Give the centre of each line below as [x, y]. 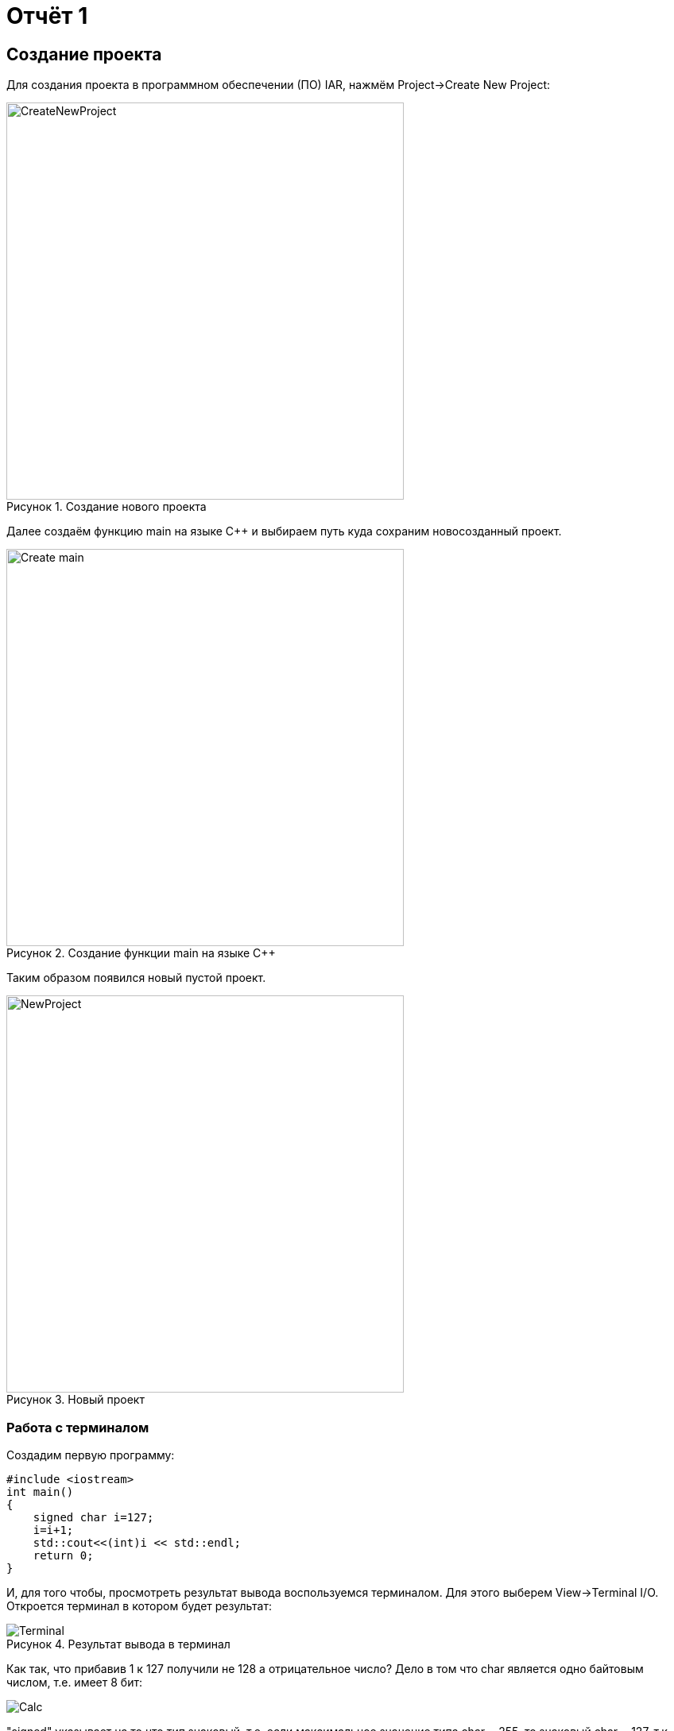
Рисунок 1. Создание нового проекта [107, 507]
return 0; [63, 1555]
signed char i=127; [93, 1517]
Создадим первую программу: [91, 1455]
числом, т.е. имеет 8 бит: [74, 1682]
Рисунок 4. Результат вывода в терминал [118, 1644]
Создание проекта [84, 54]
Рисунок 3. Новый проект [76, 1400]
